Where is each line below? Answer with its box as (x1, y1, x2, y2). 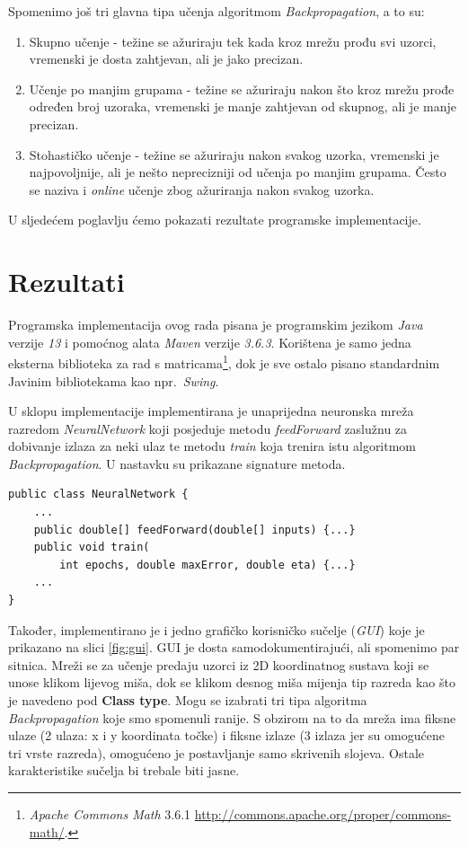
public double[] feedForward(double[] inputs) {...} (33, 523, 356, 536)
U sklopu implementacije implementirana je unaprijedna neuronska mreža (8, 402, 414, 420)
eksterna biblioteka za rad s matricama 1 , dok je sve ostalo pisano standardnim (8, 351, 440, 372)
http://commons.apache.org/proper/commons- (194, 804, 452, 823)
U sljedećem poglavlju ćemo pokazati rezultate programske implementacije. (8, 210, 421, 229)
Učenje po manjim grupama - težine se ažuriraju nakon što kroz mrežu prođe (29, 79, 455, 98)
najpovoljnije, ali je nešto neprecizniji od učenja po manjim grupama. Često (29, 163, 446, 181)
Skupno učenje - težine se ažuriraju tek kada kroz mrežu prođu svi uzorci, (29, 31, 437, 50)
